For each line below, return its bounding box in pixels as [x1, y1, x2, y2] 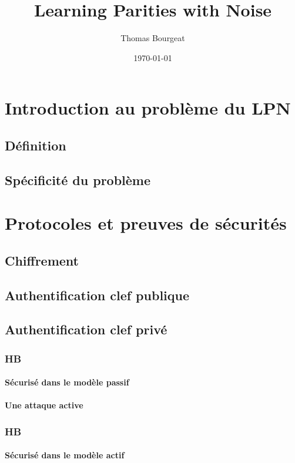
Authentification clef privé [5, 320, 167, 338]
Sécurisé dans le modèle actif [5, 449, 125, 461]
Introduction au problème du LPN [5, 96, 291, 120]
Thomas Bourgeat [120, 32, 185, 44]
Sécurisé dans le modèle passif [5, 376, 129, 388]
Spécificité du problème [5, 170, 151, 189]
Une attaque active [5, 399, 83, 411]
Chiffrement [5, 251, 79, 269]
